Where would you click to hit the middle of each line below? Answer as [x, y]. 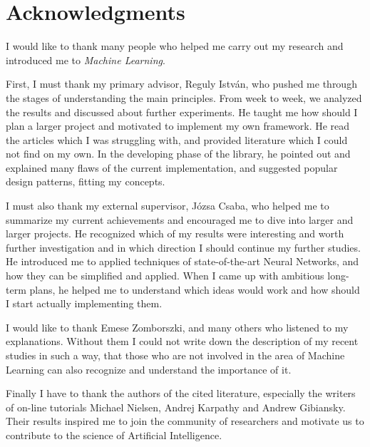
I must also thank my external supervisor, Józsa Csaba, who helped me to [168, 206]
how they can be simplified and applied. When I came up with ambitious [165, 276]
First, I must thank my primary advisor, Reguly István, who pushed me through [181, 84]
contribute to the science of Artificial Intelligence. [114, 435]
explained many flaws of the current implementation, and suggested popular [172, 167]
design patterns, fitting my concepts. [86, 181]
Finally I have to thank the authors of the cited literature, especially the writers [181, 393]
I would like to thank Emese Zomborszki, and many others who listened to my [177, 327]
